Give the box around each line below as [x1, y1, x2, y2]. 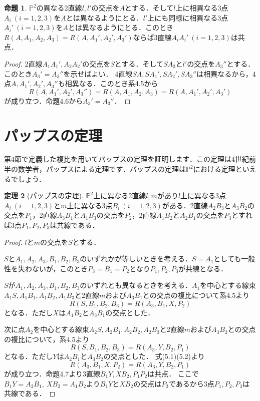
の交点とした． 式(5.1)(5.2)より [103, 351, 205, 361]
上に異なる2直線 [93, 190, 146, 201]
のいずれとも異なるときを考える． [80, 280, 192, 290]
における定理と [193, 164, 242, 174]
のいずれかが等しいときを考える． [80, 253, 192, 264]
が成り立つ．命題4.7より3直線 [4, 368, 100, 378]
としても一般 [213, 253, 255, 264]
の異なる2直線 [36, 3, 82, 13]
